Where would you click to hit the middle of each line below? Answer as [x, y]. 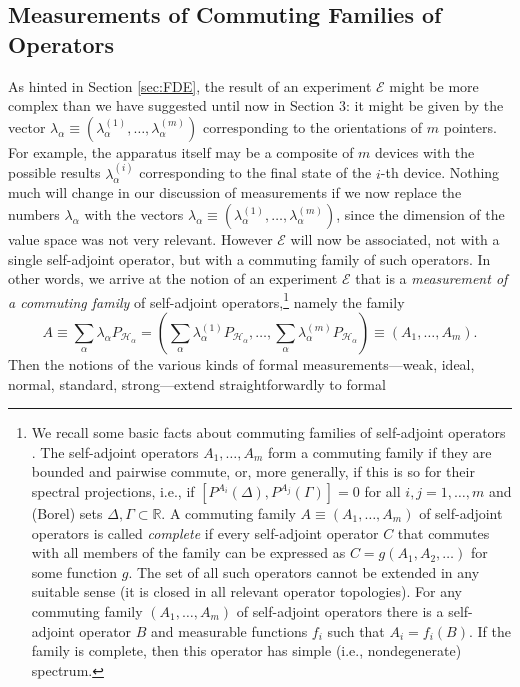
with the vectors [134, 214]
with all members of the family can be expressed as [188, 552]
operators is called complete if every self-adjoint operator [205, 532]
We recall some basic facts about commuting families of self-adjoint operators [268, 432]
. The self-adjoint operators [115, 451]
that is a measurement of [431, 278]
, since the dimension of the [420, 214]
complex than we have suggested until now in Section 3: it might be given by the [256, 105]
